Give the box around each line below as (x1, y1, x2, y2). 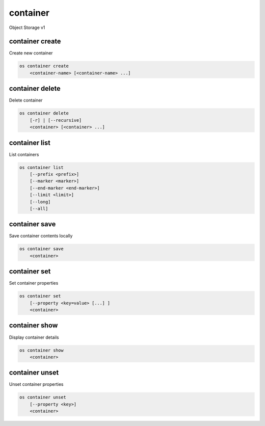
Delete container (9, 97, 43, 103)
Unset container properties (9, 381, 64, 387)
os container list (19, 164, 64, 170)
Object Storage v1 (9, 25, 45, 30)
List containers (9, 151, 39, 157)
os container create (19, 63, 69, 69)
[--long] (29, 199, 51, 205)
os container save (19, 246, 64, 252)
